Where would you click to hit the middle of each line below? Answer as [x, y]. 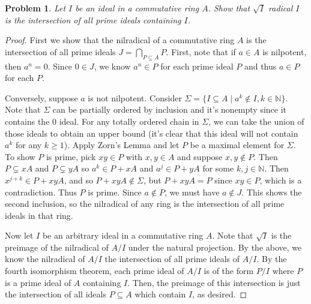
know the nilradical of [45, 259]
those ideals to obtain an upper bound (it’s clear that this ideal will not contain [152, 133]
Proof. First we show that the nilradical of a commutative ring [120, 40]
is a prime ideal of [38, 282]
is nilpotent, [285, 51]
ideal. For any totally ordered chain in [129, 121]
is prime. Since [115, 192]
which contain [160, 294]
